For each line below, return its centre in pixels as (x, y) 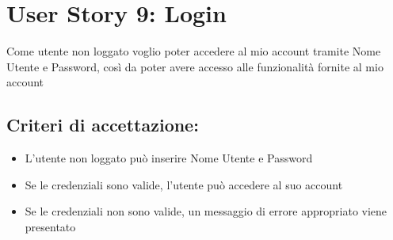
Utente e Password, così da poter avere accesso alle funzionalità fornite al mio (195, 66)
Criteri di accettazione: (103, 125)
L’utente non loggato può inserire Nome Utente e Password (169, 158)
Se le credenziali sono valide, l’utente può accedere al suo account (184, 184)
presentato (50, 226)
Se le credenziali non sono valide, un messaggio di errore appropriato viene (206, 211)
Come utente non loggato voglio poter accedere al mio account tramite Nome (194, 51)
